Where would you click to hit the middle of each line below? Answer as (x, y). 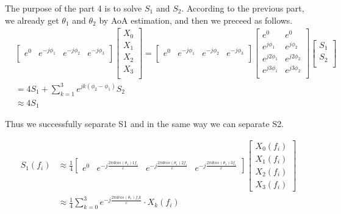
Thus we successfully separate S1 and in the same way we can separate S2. (145, 123)
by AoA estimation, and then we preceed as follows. (196, 20)
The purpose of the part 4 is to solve (74, 8)
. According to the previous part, (243, 8)
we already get (32, 20)
